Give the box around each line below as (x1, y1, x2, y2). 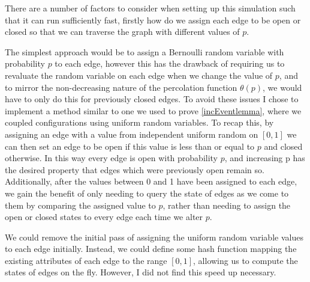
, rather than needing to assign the (162, 198, 291, 211)
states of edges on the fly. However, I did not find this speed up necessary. (5, 266, 276, 278)
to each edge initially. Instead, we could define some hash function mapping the (5, 242, 297, 255)
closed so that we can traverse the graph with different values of (5, 25, 240, 38)
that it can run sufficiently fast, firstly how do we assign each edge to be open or (5, 13, 301, 26)
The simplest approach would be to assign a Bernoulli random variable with (5, 45, 284, 58)
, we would (263, 81, 302, 93)
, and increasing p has (224, 152, 305, 164)
